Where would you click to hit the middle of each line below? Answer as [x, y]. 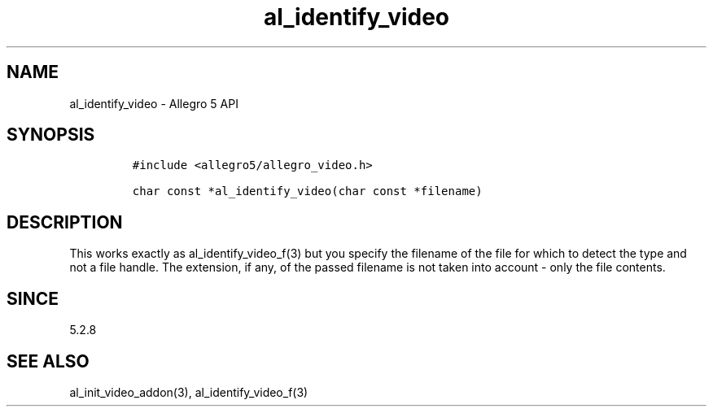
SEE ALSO [48, 361]
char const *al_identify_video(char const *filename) [307, 191]
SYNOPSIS [51, 135]
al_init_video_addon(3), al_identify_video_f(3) [189, 392]
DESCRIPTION [65, 222]
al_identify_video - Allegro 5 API [154, 103]
